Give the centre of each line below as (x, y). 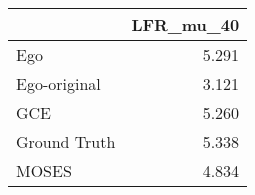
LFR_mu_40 (185, 24)
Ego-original (58, 83)
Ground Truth (66, 141)
